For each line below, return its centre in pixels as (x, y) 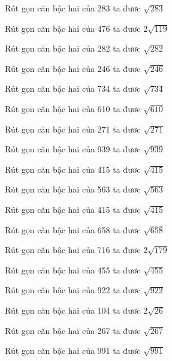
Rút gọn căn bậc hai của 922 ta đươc (73, 290)
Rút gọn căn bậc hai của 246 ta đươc (73, 68)
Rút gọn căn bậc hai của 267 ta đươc (73, 330)
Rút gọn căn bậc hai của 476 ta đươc (73, 28)
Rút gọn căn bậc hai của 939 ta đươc (73, 149)
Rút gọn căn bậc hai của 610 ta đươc (73, 108)
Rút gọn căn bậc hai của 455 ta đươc (73, 270)
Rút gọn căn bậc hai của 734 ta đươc (73, 88)
